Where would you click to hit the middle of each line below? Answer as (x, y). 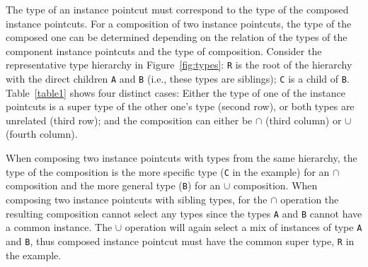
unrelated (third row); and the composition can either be (129, 120)
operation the (310, 199)
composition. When (276, 185)
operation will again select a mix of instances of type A (243, 227)
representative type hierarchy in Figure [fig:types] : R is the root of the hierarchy (179, 65)
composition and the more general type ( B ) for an (113, 185)
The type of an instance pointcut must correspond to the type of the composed (177, 9)
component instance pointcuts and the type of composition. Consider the (164, 51)
